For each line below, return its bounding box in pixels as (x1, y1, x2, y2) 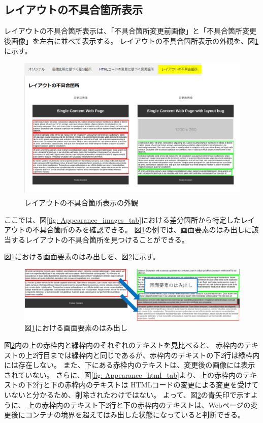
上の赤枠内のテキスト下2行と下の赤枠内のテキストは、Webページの (27, 399, 251, 410)
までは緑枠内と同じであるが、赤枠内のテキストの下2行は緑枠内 (50, 349, 260, 360)
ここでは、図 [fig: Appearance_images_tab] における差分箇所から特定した (4, 214, 241, 225)
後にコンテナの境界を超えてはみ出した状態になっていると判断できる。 (11, 409, 245, 420)
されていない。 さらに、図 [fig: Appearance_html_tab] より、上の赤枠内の (4, 369, 243, 380)
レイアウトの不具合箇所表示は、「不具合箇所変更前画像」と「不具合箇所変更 (4, 25, 256, 36)
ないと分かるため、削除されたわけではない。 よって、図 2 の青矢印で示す (11, 389, 251, 400)
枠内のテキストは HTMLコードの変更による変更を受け (71, 379, 252, 390)
